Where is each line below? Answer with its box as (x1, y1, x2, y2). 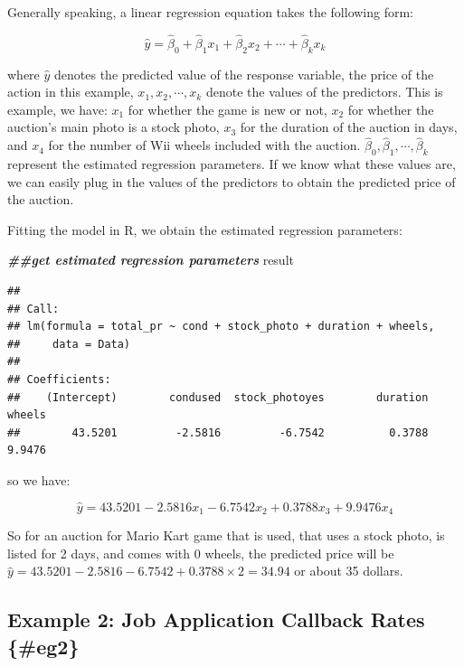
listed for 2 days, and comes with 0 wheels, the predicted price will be (7, 543, 394, 562)
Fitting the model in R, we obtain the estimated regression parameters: (7, 220, 402, 239)
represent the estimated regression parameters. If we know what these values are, (7, 155, 456, 173)
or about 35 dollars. (294, 561, 403, 580)
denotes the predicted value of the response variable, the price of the (54, 64, 434, 83)
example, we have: (7, 99, 108, 118)
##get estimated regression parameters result (7, 250, 294, 269)
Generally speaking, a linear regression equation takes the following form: (7, 3, 414, 21)
